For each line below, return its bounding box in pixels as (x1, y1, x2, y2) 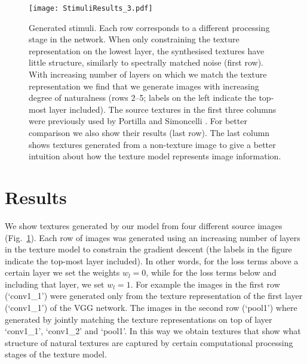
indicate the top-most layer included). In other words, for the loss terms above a (5, 254, 299, 267)
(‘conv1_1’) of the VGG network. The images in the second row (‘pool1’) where (5, 301, 297, 314)
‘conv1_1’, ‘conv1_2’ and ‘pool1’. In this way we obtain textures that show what (5, 325, 301, 337)
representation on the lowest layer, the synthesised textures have (29, 44, 265, 57)
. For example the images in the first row (130, 277, 280, 290)
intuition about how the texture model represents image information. (29, 150, 281, 162)
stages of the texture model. (5, 348, 107, 360)
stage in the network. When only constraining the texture (29, 33, 240, 45)
